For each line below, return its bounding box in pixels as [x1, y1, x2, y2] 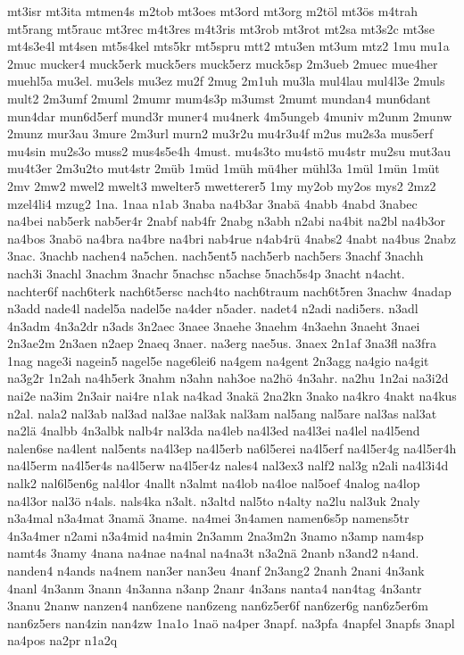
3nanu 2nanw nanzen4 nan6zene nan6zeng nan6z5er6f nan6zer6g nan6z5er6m [7, 596, 428, 615]
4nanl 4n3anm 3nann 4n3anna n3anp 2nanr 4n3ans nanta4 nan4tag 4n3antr [7, 578, 422, 597]
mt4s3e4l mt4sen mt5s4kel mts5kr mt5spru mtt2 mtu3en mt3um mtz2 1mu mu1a [7, 37, 450, 55]
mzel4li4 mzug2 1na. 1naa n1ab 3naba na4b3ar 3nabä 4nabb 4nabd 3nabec [7, 194, 418, 212]
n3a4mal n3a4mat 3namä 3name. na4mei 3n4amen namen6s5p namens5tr [7, 509, 410, 527]
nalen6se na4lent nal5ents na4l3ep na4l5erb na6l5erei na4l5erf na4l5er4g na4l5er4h [7, 438, 457, 457]
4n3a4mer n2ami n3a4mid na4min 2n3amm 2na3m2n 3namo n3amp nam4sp [7, 526, 424, 544]
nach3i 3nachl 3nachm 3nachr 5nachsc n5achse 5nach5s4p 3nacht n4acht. [7, 263, 405, 282]
